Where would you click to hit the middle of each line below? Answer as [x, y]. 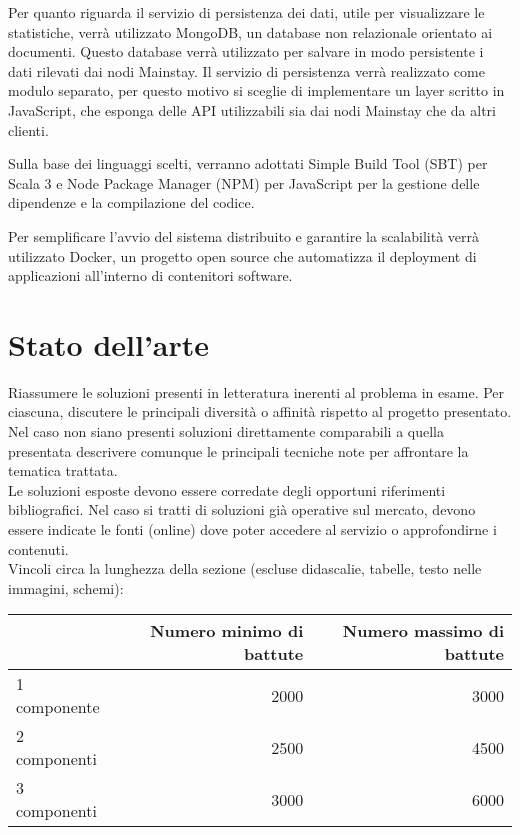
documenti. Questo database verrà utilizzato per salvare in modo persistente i [246, 51]
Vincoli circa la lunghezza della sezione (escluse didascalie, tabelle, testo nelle [245, 568]
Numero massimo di [423, 631]
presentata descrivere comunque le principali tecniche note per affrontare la [238, 450]
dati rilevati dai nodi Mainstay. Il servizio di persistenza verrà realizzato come [246, 70]
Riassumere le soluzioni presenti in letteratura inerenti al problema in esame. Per [256, 391]
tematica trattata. [63, 470]
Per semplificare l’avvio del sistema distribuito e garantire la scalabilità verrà [244, 235]
